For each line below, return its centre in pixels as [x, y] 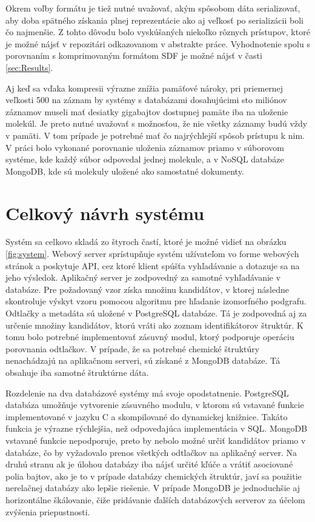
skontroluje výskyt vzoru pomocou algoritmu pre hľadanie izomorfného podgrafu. [156, 301]
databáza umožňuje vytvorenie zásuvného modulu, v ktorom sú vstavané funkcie [155, 405]
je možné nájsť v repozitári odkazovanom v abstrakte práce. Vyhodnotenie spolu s [158, 43]
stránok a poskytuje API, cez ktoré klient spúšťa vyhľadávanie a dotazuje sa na [153, 265]
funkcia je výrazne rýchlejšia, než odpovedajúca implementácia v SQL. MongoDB [157, 428]
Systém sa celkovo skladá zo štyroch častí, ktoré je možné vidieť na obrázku [146, 242]
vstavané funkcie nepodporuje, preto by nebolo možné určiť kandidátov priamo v [156, 440]
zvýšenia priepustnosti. [48, 511]
